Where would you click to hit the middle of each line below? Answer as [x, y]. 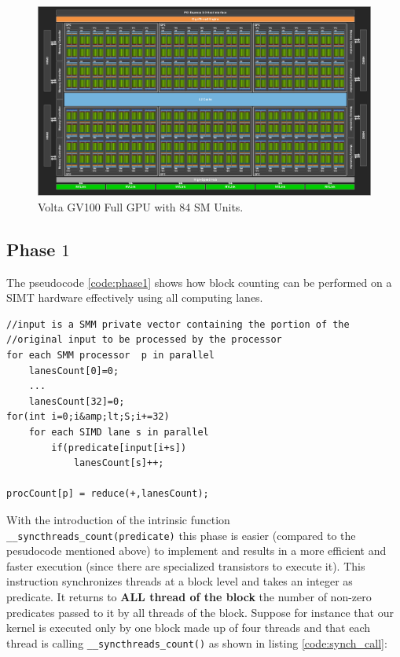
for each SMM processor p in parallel [110, 355]
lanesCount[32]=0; [77, 401]
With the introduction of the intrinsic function [118, 519]
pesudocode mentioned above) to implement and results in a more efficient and [196, 551]
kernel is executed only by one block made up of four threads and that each [189, 628]
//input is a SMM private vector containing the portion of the [178, 324]
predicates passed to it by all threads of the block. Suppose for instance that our [200, 612]
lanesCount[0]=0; [74, 371]
